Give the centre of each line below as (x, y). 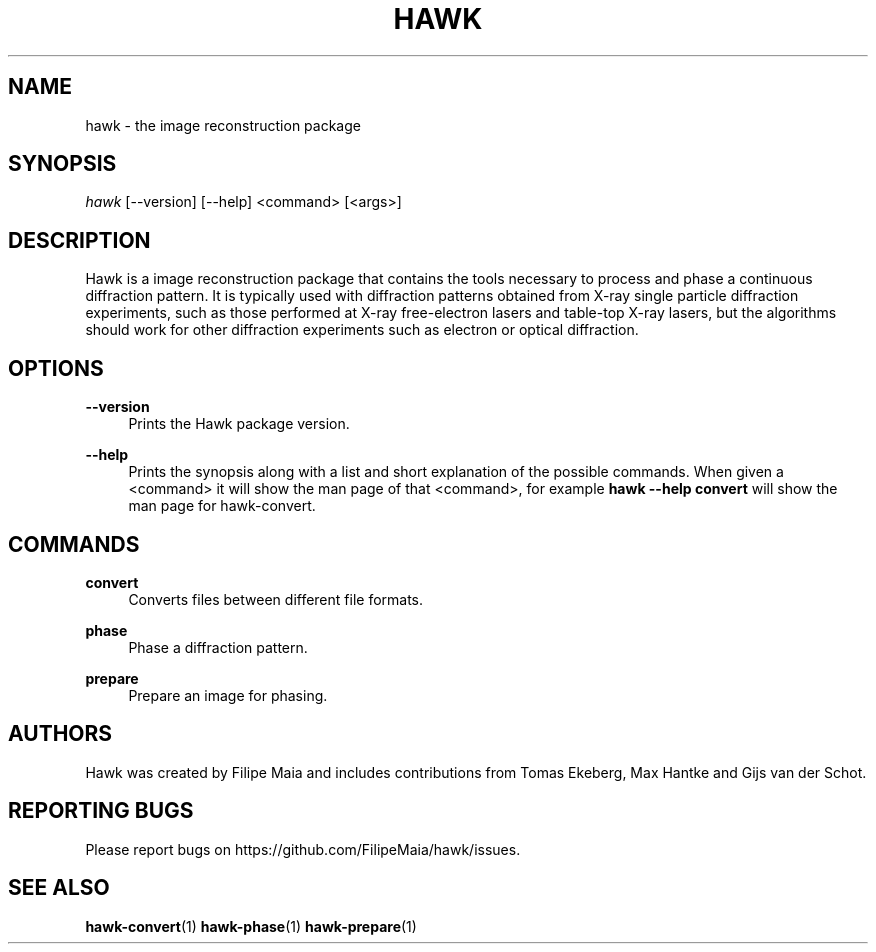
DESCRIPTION (79, 240)
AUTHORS (60, 734)
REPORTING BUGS (101, 811)
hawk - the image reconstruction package (223, 125)
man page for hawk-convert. (222, 506)
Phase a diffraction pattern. (218, 647)
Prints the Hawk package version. (239, 424)
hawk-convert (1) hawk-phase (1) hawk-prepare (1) (251, 926)
